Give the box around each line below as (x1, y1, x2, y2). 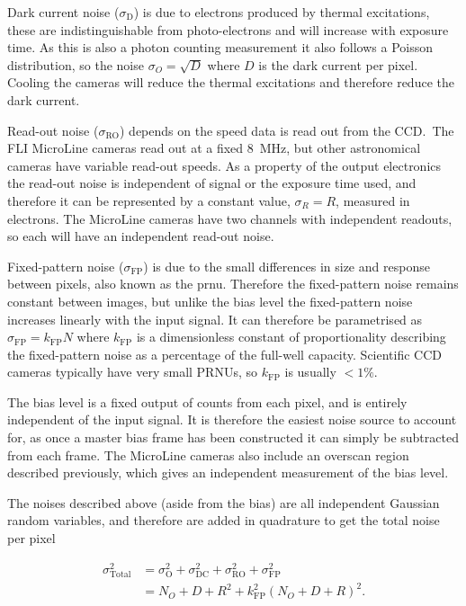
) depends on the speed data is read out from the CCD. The (120, 120, 454, 139)
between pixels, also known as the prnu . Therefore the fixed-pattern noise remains (7, 274, 459, 293)
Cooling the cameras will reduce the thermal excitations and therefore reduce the (7, 73, 454, 92)
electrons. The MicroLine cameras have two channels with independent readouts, (7, 209, 453, 227)
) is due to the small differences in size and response (143, 256, 430, 275)
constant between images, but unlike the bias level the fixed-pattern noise (7, 291, 413, 310)
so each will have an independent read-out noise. (7, 227, 274, 245)
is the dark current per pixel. (258, 55, 418, 74)
